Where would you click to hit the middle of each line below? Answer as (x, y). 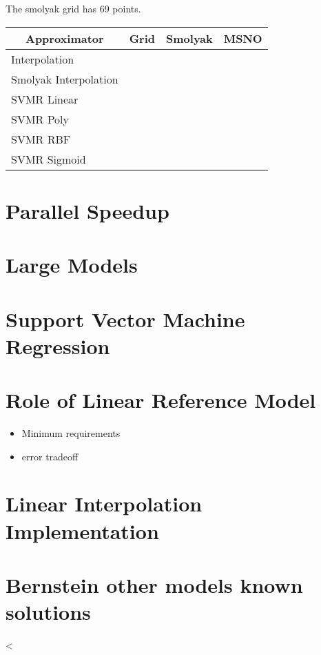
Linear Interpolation (104, 504)
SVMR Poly (40, 119)
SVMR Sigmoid (49, 159)
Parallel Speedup (87, 210)
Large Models (72, 265)
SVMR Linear (45, 99)
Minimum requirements (71, 433)
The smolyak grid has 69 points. (73, 8)
